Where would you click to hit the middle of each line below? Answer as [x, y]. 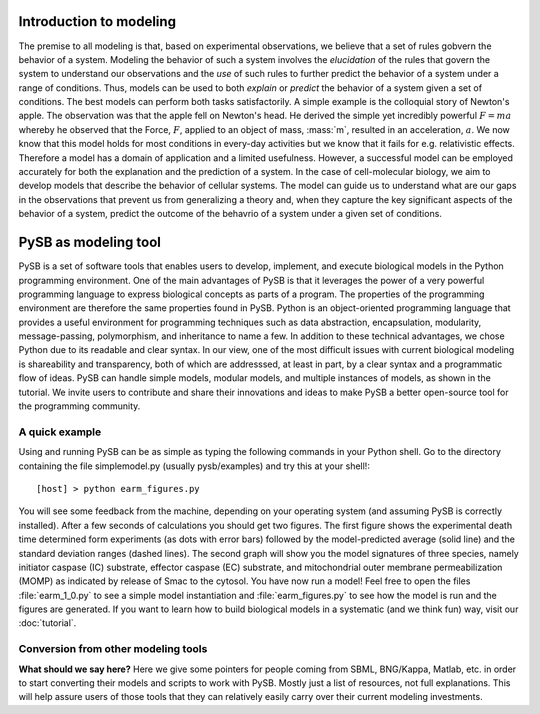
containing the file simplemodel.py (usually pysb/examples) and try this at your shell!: [194, 466]
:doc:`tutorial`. [47, 623]
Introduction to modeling [97, 21]
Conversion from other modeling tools [113, 649]
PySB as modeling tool [90, 242]
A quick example [60, 432]
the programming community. [79, 406]
